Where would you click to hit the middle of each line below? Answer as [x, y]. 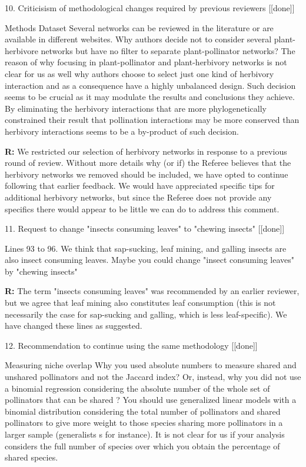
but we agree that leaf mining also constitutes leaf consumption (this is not [140, 303]
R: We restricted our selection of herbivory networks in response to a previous [146, 151]
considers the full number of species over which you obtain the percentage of [142, 446]
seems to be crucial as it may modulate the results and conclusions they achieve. [150, 97]
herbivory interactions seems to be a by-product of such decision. [122, 131]
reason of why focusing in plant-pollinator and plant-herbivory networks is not [146, 62]
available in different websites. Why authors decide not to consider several [138, 39]
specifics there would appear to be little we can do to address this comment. [142, 209]
